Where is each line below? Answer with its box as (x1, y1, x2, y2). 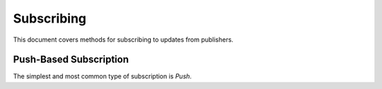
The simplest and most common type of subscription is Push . (13, 72, 192, 81)
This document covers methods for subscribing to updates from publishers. (13, 35, 233, 44)
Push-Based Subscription (13, 54, 129, 66)
